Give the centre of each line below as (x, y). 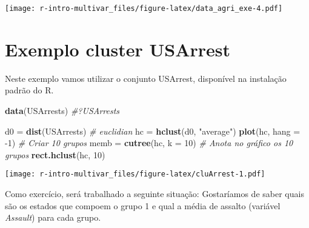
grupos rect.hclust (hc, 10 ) (55, 154)
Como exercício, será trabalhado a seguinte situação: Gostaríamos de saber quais (154, 193)
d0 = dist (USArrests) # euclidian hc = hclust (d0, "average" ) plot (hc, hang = (153, 131)
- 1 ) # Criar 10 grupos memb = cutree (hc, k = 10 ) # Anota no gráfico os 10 (149, 143)
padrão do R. (29, 90)
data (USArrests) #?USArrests (62, 110)
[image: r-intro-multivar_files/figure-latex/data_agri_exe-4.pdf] (144, 8)
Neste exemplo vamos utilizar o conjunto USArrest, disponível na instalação (146, 78)
